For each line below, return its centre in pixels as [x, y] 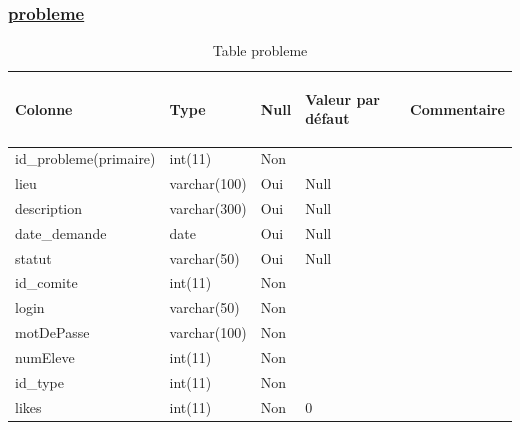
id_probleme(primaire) [85, 158]
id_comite [46, 282]
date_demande [61, 232]
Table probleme [260, 50]
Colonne [44, 108]
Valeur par [342, 98]
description [49, 207]
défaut [327, 118]
